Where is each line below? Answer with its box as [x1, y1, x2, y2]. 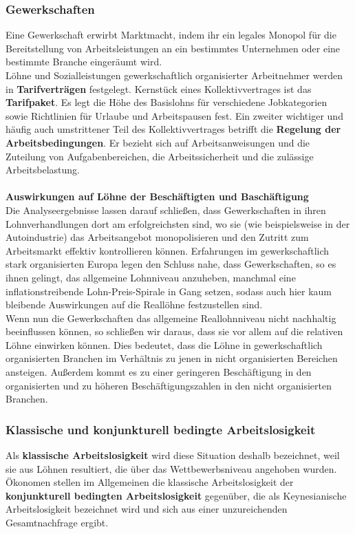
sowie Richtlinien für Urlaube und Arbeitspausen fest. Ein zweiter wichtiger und [6, 108, 343, 122]
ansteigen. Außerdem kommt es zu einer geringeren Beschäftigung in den [6, 365, 312, 379]
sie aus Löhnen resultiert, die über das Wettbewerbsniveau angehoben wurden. [6, 461, 337, 476]
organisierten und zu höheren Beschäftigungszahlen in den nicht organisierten [6, 378, 332, 392]
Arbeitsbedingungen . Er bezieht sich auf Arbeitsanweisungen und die [6, 135, 310, 149]
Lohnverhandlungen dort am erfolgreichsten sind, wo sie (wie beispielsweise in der [6, 216, 350, 231]
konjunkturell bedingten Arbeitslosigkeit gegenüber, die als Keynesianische [6, 488, 347, 502]
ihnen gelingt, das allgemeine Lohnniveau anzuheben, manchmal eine [6, 270, 296, 284]
